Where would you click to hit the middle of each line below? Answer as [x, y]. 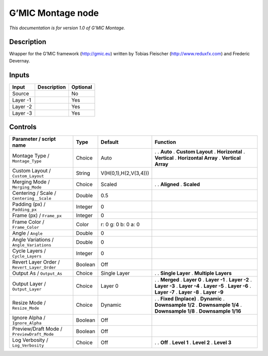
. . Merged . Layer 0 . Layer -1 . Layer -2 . [203, 280]
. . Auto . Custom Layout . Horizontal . [200, 152]
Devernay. [20, 61]
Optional [82, 87]
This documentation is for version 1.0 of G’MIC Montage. [67, 28]
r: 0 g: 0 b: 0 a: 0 [120, 224]
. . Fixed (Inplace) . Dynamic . [190, 299]
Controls [23, 127]
